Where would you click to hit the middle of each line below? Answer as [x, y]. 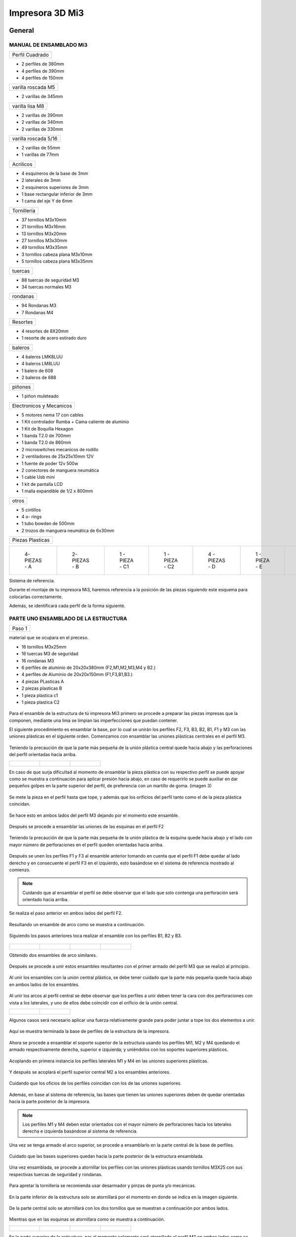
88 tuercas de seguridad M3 [50, 280]
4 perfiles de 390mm [43, 71]
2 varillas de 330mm [42, 129]
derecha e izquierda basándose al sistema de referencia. [80, 1131]
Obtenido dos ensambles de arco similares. [53, 955]
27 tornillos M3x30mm [44, 240]
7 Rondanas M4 [37, 312]
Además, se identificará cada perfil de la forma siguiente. [67, 606]
